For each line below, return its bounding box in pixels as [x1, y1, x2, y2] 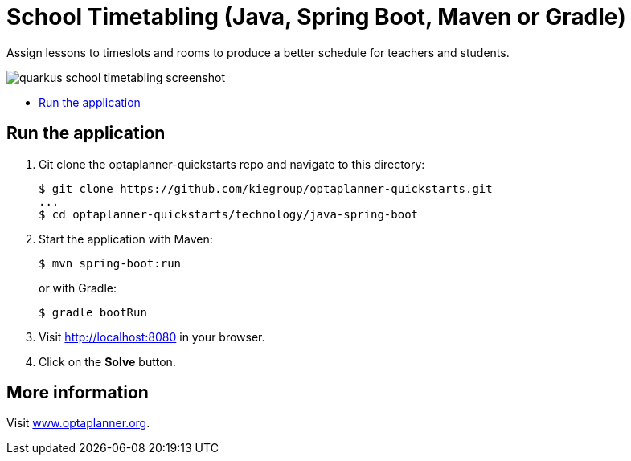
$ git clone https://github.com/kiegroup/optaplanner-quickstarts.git [39, 182, 493, 195]
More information [6, 382, 149, 403]
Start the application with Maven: [39, 231, 213, 246]
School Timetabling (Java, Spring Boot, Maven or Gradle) [6, 3, 626, 31]
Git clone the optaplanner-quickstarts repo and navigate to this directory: [39, 157, 425, 171]
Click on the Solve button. [39, 354, 176, 369]
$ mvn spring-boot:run [39, 256, 182, 270]
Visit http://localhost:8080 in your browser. [39, 329, 265, 344]
